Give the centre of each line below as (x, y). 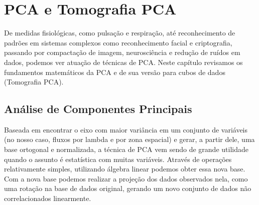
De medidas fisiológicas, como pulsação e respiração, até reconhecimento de (120, 33)
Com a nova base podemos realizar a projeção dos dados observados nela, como (126, 178)
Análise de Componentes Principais (98, 109)
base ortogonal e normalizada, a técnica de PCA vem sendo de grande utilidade (126, 149)
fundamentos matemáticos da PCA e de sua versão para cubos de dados (115, 72)
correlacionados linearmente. (48, 198)
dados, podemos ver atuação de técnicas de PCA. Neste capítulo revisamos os (123, 62)
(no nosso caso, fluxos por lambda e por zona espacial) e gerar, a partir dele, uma (129, 139)
